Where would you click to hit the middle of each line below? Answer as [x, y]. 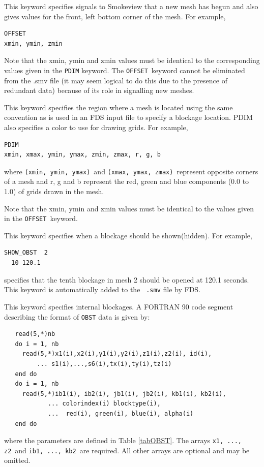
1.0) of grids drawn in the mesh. [54, 191]
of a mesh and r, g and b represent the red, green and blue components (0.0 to [127, 181]
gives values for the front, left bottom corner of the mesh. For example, [115, 16]
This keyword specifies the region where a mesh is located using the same [119, 107]
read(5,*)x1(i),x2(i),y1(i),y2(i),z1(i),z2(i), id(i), [117, 354]
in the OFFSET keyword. [41, 218]
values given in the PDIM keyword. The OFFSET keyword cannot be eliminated [125, 70]
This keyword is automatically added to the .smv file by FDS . [102, 289]
